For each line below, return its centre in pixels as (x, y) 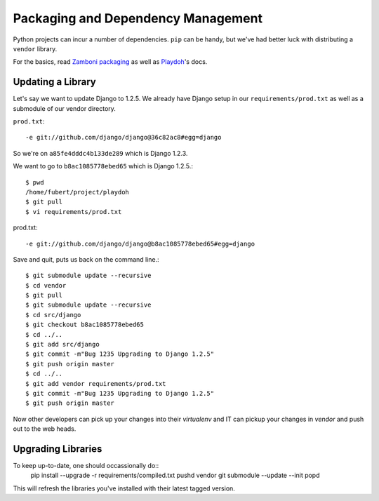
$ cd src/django (53, 315)
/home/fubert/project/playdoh (78, 192)
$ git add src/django (62, 345)
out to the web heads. (45, 429)
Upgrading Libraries (58, 449)
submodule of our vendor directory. (64, 108)
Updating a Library (54, 82)
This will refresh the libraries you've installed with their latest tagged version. (124, 488)
